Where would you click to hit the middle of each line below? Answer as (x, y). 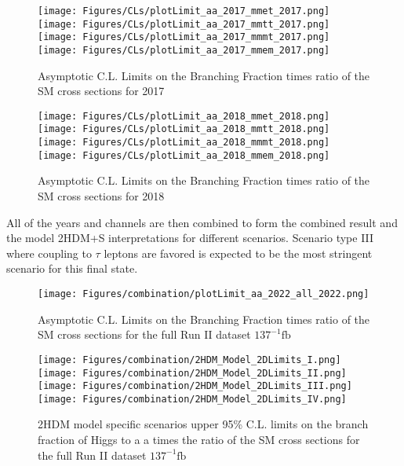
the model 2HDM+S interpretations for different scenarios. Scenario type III (190, 238)
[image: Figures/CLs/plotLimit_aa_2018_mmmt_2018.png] (184, 143)
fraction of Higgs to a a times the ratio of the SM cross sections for (199, 440)
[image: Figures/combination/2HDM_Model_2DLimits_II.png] (192, 373)
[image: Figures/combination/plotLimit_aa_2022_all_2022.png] (204, 294)
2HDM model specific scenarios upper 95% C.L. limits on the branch (203, 424)
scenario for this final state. (72, 268)
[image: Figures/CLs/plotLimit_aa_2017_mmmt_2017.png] (184, 37)
